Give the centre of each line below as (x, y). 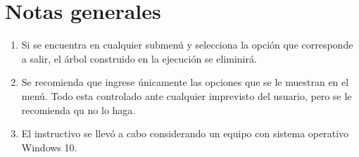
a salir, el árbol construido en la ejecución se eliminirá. (139, 58)
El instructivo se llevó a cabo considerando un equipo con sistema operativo (185, 133)
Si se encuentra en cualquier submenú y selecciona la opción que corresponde (187, 45)
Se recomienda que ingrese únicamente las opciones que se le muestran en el (185, 82)
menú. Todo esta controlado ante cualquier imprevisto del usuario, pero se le (187, 95)
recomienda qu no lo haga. (78, 109)
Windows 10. (49, 147)
